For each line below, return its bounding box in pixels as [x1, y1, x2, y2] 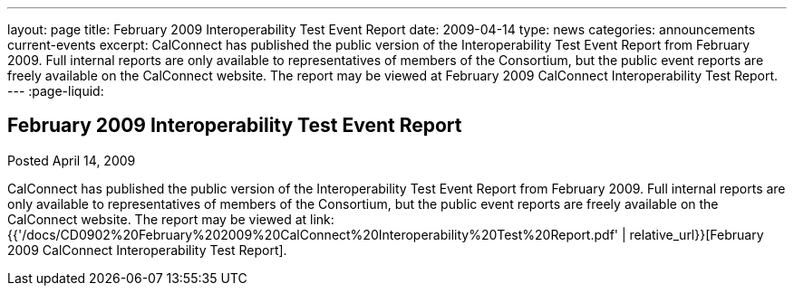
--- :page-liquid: [7, 83, 104, 99]
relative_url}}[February [629, 226, 764, 242]
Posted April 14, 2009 [7, 152, 136, 168]
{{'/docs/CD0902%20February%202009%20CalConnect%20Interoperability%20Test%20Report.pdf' [7, 226, 619, 242]
